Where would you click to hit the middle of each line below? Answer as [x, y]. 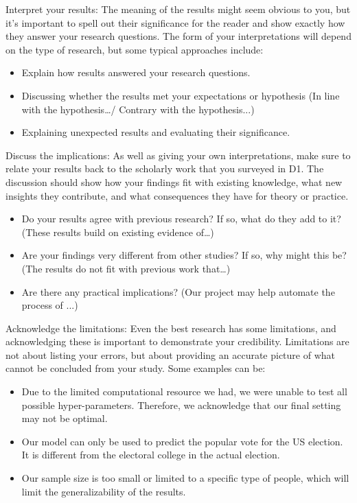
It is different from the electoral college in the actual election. [151, 455]
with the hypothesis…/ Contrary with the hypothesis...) [138, 109]
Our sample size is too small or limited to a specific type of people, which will [185, 478]
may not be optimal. [65, 418]
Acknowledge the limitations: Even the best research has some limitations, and [171, 328]
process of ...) [50, 305]
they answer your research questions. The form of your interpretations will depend [178, 36]
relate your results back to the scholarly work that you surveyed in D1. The [165, 168]
